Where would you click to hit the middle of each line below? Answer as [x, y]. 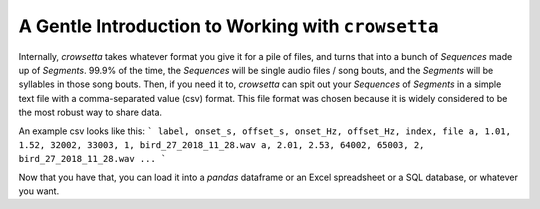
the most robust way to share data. [90, 112]
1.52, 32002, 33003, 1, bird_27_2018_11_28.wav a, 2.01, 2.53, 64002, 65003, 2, [221, 144]
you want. [39, 191]
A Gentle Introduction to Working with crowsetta [228, 26]
